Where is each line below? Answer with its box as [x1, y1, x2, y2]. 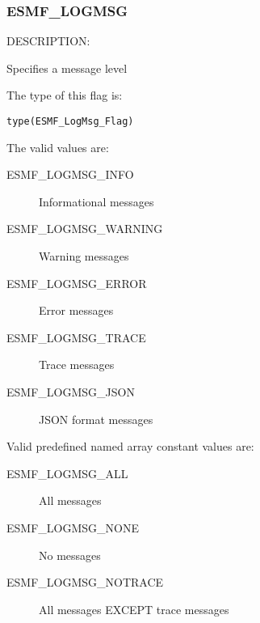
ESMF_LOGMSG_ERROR [6, 274, 147, 291]
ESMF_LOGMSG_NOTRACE [6, 574, 164, 591]
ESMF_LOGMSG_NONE [6, 519, 139, 536]
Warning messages [39, 248, 129, 265]
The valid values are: [6, 138, 109, 155]
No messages [39, 546, 101, 563]
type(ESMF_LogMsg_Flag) [6, 116, 134, 127]
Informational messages [39, 193, 154, 210]
